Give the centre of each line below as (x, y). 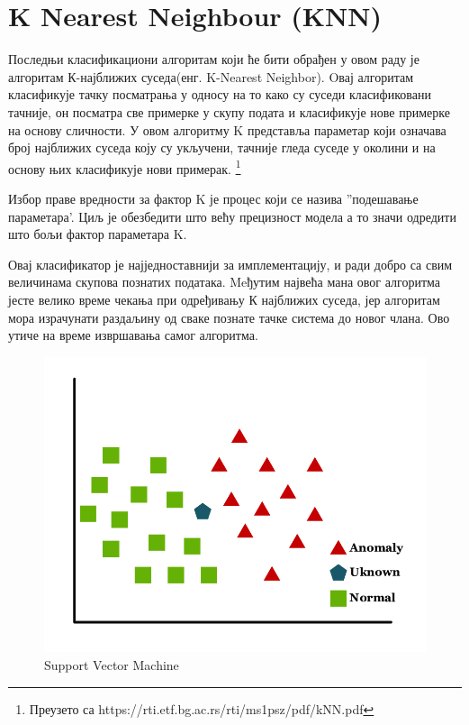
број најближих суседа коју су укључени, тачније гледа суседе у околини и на (222, 147)
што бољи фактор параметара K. (98, 234)
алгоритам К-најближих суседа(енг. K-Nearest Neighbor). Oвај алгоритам (211, 76)
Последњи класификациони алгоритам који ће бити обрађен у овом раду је (214, 59)
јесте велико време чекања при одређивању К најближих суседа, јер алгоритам (224, 299)
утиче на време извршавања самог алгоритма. (133, 335)
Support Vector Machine (112, 664)
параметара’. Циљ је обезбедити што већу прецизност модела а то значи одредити (232, 216)
